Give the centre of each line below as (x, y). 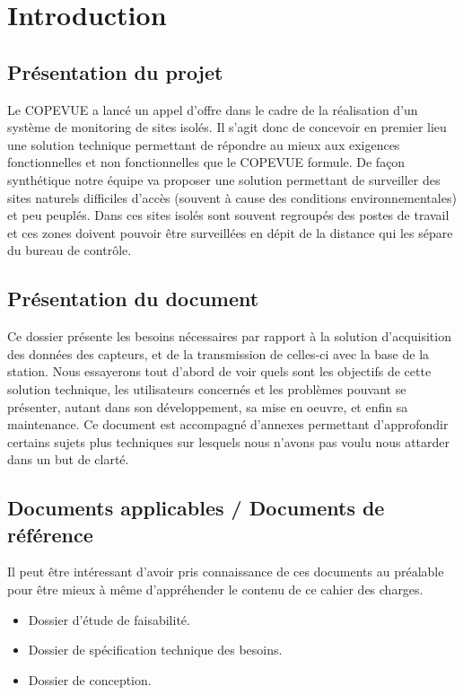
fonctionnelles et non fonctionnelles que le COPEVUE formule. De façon (206, 162)
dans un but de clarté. (68, 459)
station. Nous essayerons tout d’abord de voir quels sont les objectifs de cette (219, 371)
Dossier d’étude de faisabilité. (109, 619)
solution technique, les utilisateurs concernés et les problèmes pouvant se (207, 388)
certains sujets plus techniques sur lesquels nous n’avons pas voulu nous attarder (229, 441)
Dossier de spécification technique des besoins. (155, 650)
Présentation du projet (115, 71)
